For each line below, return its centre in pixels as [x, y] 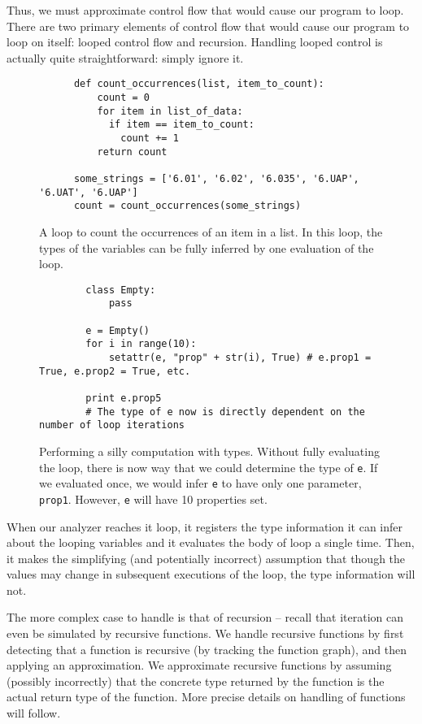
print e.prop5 [124, 398]
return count [132, 152]
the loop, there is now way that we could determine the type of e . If [209, 467]
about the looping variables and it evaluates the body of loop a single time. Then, [211, 542]
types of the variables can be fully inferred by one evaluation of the [207, 247]
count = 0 [124, 98]
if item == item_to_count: [181, 125]
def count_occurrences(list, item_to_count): [199, 84]
